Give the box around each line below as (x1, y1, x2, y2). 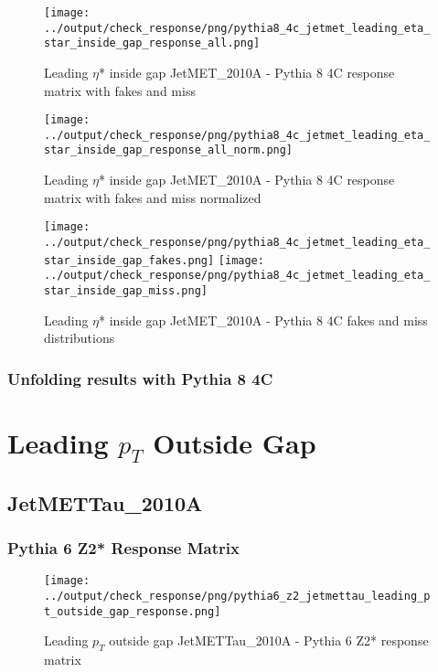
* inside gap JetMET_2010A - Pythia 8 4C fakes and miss (99, 310, 428, 329)
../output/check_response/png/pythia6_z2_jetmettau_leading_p (44, 590, 431, 603)
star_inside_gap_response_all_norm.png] (44, 144, 294, 157)
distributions (44, 328, 115, 347)
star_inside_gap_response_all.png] (44, 37, 261, 50)
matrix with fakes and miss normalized (44, 187, 262, 207)
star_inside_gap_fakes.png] (44, 253, 215, 267)
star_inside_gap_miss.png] (44, 283, 208, 297)
